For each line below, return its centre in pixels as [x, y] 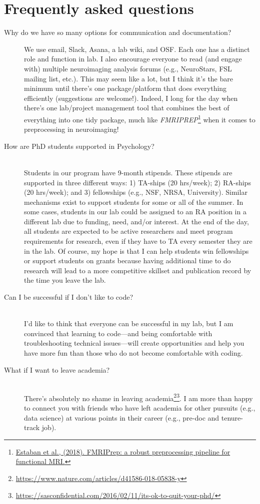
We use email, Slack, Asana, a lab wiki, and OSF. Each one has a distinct [137, 49]
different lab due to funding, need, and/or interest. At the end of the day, [136, 221]
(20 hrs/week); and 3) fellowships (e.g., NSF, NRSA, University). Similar [136, 192]
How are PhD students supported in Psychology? [79, 146]
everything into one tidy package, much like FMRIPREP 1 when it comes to [140, 118]
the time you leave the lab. [65, 280]
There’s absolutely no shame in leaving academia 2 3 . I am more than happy [138, 397]
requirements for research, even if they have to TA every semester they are [138, 241]
